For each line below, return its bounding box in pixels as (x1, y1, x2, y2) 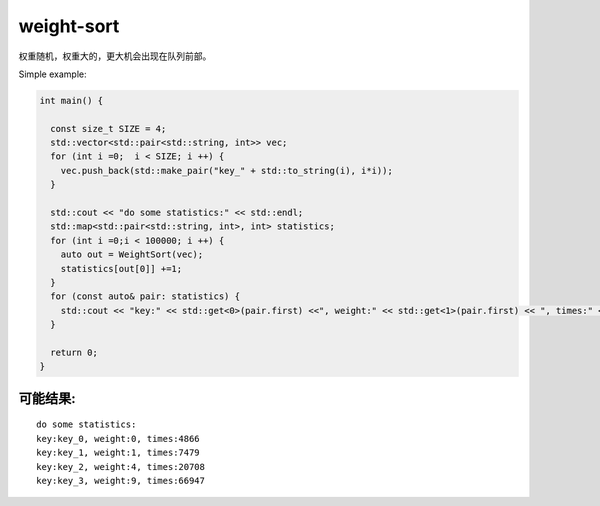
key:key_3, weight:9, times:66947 (36, 475, 205, 486)
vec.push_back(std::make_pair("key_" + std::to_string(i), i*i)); (60, 165, 394, 176)
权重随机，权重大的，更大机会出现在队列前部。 (18, 50, 212, 62)
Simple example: (18, 68, 87, 80)
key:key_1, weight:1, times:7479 (36, 447, 200, 459)
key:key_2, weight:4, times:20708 (36, 461, 205, 472)
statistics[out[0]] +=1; (60, 263, 183, 274)
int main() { (39, 95, 104, 106)
